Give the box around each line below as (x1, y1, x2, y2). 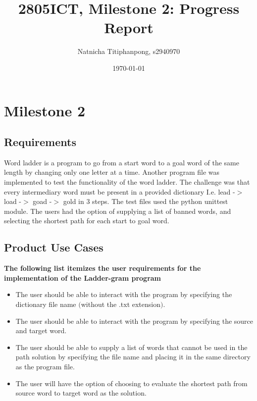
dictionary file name (15, 299, 76, 309)
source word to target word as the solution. (15, 388, 147, 398)
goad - (33, 196, 52, 206)
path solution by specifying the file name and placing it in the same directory (15, 351, 251, 362)
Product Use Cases (4, 240, 103, 255)
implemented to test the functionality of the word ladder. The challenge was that (4, 177, 250, 187)
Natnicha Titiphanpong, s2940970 (77, 46, 180, 56)
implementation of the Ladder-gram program (4, 272, 161, 283)
